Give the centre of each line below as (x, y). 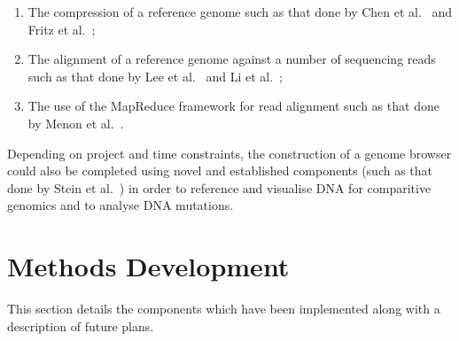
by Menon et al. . (76, 123)
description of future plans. (81, 325)
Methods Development (148, 266)
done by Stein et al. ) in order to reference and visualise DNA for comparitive (219, 187)
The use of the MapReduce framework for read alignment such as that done (233, 106)
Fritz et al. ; (62, 29)
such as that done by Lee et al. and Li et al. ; (155, 76)
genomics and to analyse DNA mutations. (121, 205)
